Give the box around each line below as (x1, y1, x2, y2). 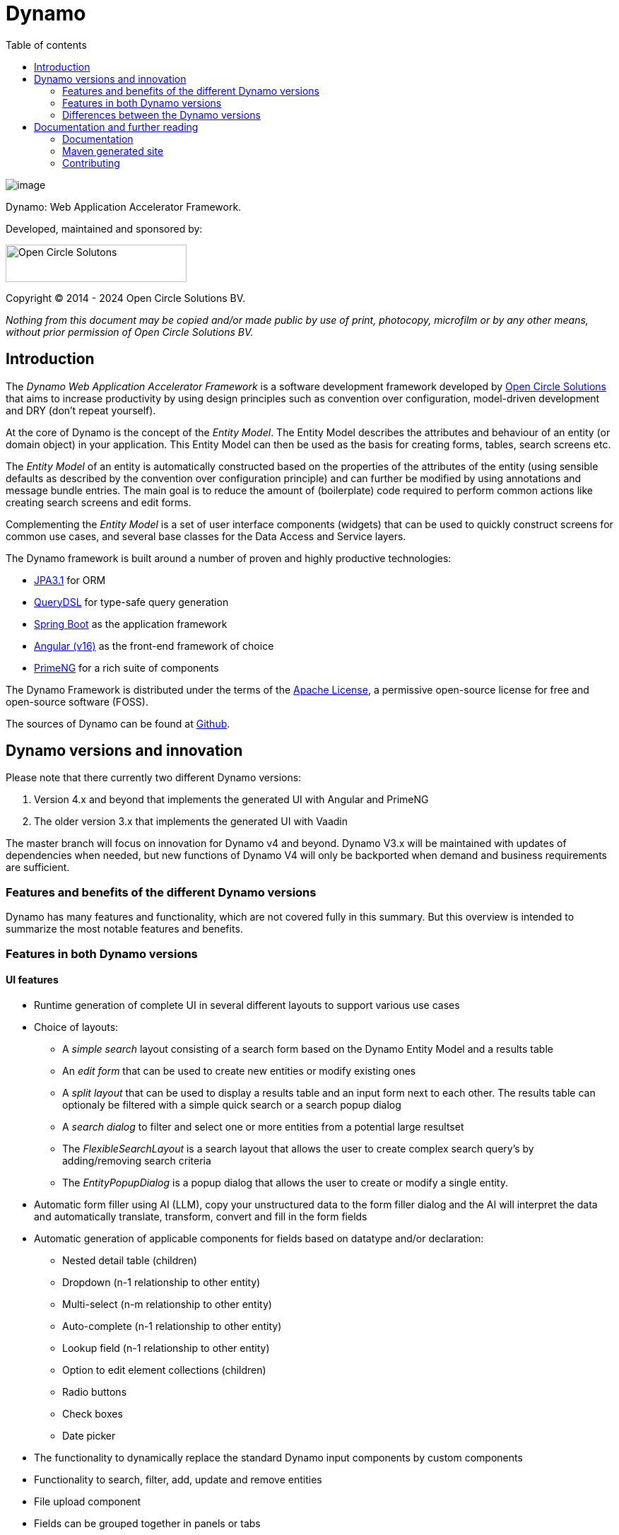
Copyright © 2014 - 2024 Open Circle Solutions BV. (6, 291, 246, 304)
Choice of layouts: (34, 1020, 119, 1033)
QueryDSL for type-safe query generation (34, 595, 229, 608)
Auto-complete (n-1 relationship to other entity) (62, 1319, 282, 1332)
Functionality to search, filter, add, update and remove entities (34, 1473, 322, 1486)
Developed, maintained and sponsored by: (6, 222, 203, 235)
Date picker (62, 1429, 116, 1442)
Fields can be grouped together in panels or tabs (34, 1517, 261, 1529)
